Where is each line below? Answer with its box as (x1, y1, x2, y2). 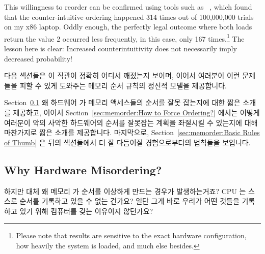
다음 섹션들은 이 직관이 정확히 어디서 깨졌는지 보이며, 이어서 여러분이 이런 (4, 70, 240, 81)
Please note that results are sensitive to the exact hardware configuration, (16, 230, 247, 241)
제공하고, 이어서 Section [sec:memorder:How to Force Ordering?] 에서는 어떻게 (13, 107, 260, 117)
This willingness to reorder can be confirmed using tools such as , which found (4, 2, 252, 12)
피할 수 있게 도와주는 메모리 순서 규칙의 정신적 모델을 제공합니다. (19, 80, 227, 90)
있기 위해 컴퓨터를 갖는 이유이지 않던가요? (19, 205, 153, 216)
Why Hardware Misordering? (4, 162, 162, 177)
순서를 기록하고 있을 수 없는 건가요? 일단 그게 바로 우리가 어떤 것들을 (19, 196, 240, 206)
